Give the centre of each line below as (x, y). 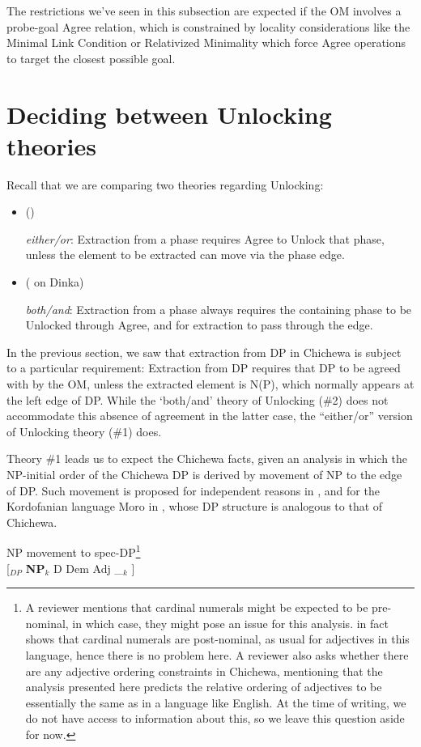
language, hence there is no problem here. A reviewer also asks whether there (217, 655)
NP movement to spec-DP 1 (74, 551)
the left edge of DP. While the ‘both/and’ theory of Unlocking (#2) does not (198, 399)
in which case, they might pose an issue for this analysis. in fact (230, 623)
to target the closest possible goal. (91, 58)
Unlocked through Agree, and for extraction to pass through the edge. (199, 325)
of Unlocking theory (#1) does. (84, 431)
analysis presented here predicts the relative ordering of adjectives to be (204, 687)
